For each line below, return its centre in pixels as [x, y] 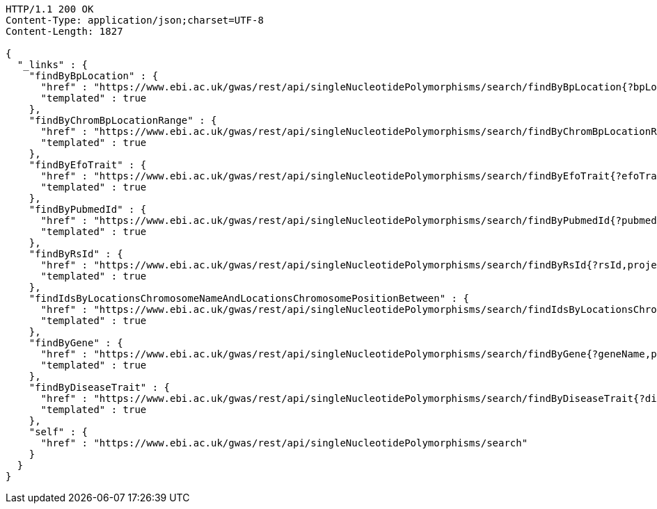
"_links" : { [53, 65]
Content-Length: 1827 [64, 31]
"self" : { [58, 432]
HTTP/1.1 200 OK [50, 9]
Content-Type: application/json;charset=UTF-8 [135, 20]
